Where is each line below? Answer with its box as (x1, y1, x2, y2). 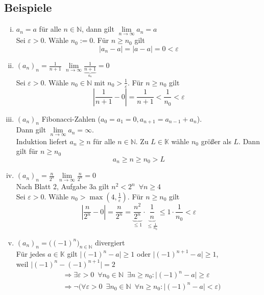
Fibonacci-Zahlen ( (41, 113, 101, 124)
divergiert (95, 237, 125, 247)
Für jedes (16, 248, 45, 259)
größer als (201, 135, 231, 146)
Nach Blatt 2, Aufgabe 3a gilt (16, 181, 109, 192)
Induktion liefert (16, 135, 67, 146)
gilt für (16, 146, 38, 156)
